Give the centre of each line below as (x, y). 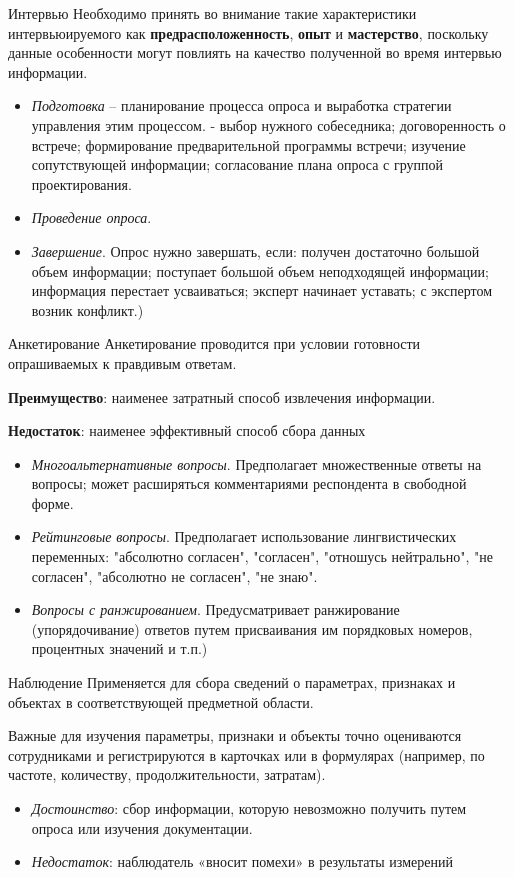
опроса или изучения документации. (142, 827)
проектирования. (81, 183)
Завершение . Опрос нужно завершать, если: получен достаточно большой (255, 250)
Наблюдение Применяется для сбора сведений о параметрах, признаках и (232, 682)
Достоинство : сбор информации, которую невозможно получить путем (249, 808)
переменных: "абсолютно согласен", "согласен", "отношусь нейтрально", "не (262, 556)
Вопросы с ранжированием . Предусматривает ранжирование (215, 609)
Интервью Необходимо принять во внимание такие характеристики (212, 13)
